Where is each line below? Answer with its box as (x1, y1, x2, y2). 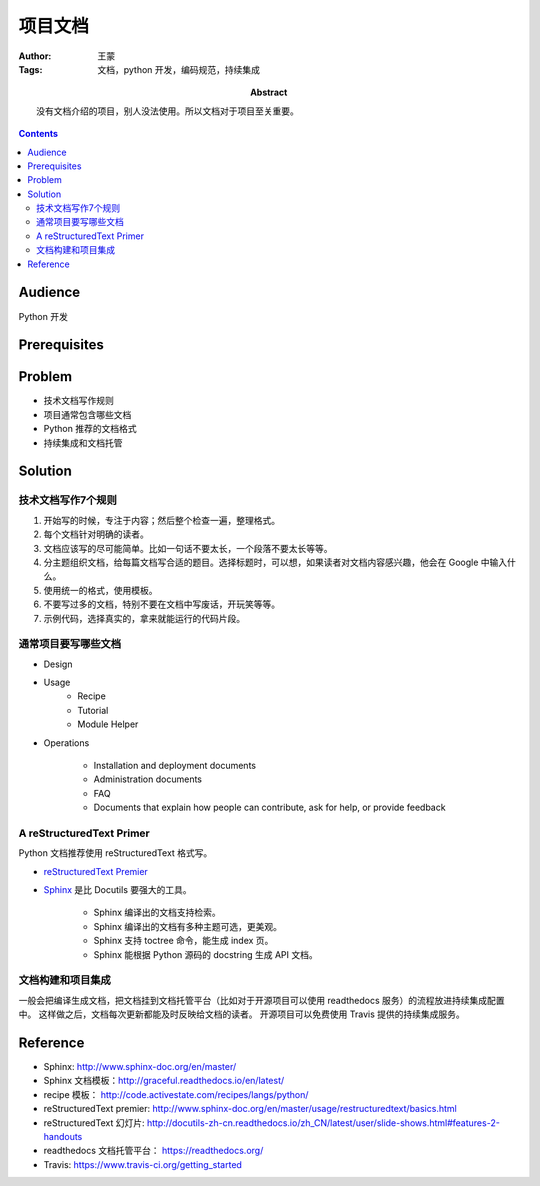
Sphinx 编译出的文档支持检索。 (93, 906, 222, 919)
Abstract (250, 86, 288, 99)
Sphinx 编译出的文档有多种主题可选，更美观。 (93, 920, 283, 932)
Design (43, 658, 73, 670)
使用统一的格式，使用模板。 (43, 584, 158, 596)
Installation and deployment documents (93, 760, 257, 771)
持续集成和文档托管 (43, 436, 123, 449)
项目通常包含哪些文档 (43, 408, 132, 420)
